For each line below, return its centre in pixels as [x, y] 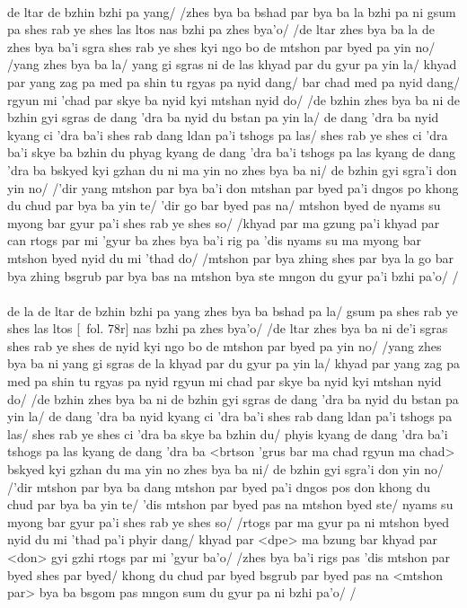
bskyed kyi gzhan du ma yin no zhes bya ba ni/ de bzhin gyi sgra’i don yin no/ [226, 469]
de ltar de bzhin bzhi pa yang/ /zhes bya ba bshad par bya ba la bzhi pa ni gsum [232, 11]
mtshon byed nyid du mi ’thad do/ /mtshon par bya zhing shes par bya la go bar [231, 257]
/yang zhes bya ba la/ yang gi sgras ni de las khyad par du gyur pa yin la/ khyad [232, 64]
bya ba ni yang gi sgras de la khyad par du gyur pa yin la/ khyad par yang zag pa [233, 363]
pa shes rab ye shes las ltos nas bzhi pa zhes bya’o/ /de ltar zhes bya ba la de [221, 29]
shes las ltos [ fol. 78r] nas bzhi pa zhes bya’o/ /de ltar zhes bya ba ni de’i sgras [228, 328]
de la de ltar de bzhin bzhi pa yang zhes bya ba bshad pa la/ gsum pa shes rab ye [233, 310]
